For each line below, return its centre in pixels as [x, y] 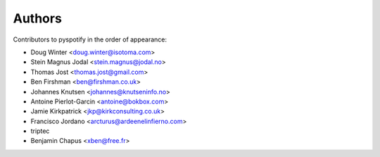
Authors [38, 18]
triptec [40, 131]
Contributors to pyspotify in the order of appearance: [90, 39]
